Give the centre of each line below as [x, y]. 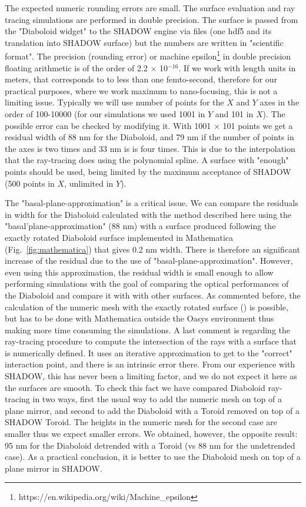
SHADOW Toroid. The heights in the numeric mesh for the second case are [141, 422]
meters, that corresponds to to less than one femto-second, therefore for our [141, 79]
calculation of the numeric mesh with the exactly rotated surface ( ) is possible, [147, 306]
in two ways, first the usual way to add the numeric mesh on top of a [157, 399]
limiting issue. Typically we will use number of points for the [114, 102]
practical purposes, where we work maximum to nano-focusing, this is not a [141, 90]
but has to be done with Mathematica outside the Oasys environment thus [139, 318]
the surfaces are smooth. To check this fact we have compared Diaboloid [135, 387]
